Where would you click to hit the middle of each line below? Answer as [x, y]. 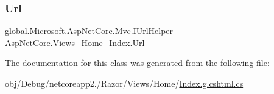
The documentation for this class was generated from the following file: [137, 63]
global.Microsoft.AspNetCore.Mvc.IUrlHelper [89, 31]
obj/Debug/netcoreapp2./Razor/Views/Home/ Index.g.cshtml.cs [124, 83]
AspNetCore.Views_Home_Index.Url [75, 42]
